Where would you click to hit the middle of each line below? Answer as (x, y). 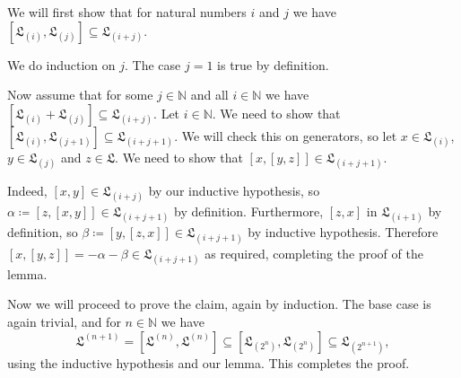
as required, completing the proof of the (314, 253)
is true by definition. (273, 64)
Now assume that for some (80, 95)
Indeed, (27, 190)
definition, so (43, 232)
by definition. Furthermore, (249, 211)
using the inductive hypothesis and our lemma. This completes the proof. (209, 362)
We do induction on (61, 64)
